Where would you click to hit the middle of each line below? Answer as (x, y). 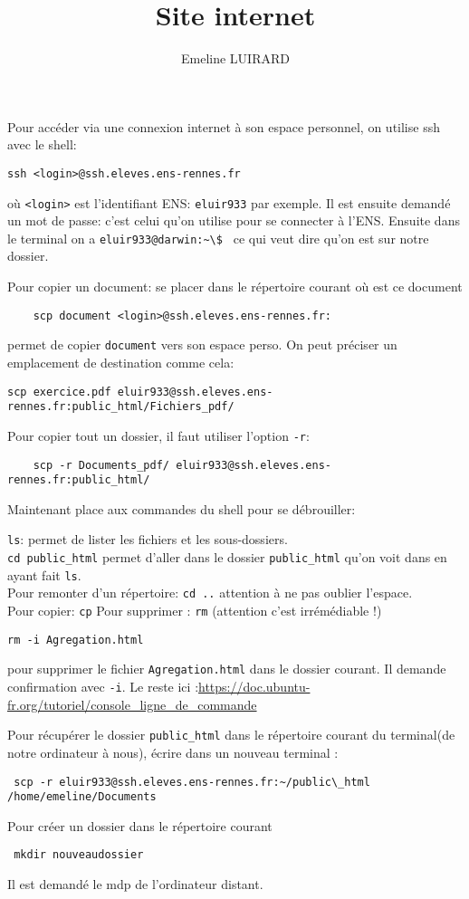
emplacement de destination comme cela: (121, 362)
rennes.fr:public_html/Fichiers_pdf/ (121, 407)
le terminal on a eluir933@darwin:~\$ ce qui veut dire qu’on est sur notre (218, 238)
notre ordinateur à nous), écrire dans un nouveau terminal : (173, 752)
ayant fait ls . (44, 574)
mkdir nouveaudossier (79, 855)
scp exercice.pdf (59, 392)
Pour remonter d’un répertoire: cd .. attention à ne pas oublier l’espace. (210, 593)
